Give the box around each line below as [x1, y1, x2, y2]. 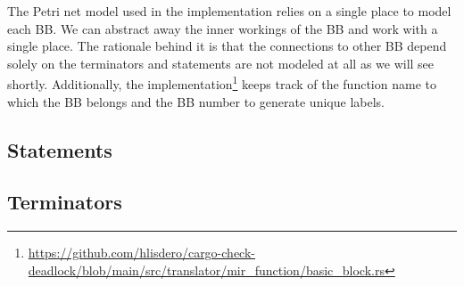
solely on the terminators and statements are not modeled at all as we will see [7, 53, 435, 72]
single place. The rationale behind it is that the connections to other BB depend [7, 37, 447, 55]
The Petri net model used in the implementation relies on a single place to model [7, 2, 452, 20]
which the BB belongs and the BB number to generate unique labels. [7, 92, 385, 110]
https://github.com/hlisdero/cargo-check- [28, 243, 255, 262]
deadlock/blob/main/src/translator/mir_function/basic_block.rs [28, 260, 385, 279]
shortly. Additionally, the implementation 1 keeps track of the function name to [7, 72, 436, 94]
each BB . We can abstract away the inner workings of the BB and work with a [7, 19, 438, 37]
